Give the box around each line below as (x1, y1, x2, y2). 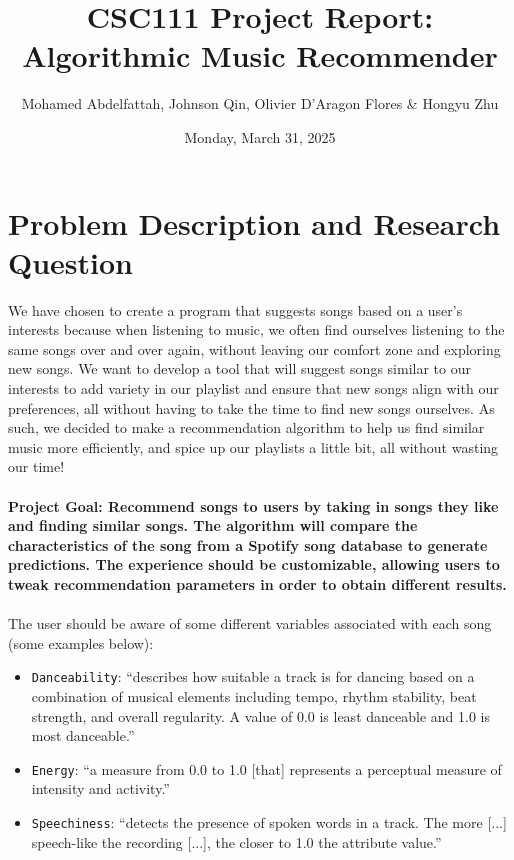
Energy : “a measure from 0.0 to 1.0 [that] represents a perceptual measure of (31, 758, 502, 779)
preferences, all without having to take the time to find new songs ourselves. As (8, 397, 495, 418)
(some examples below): (8, 632, 154, 653)
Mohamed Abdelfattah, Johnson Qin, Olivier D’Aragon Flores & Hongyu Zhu (21, 93, 499, 114)
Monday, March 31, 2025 (184, 126, 336, 147)
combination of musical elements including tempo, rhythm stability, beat (31, 685, 477, 706)
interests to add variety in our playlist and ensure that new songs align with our (8, 378, 499, 398)
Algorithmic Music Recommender (22, 35, 498, 76)
